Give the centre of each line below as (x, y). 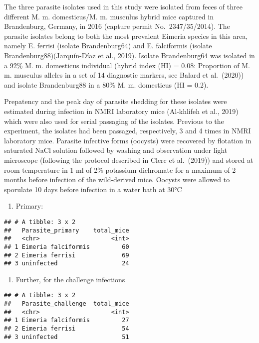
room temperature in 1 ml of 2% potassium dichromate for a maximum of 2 (120, 170)
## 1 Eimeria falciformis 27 (67, 320)
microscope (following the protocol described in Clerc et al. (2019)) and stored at (129, 160)
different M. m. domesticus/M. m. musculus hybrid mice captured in (109, 16)
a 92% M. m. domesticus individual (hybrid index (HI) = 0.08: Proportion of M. (127, 65)
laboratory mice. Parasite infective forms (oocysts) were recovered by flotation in (128, 140)
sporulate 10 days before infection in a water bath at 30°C (93, 189)
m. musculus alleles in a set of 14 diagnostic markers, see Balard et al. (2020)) (124, 75)
